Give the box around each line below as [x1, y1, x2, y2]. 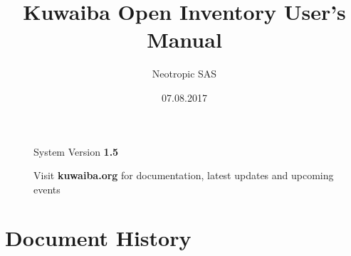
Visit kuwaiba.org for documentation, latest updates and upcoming [33, 168, 334, 183]
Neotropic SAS [152, 66, 217, 81]
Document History [5, 223, 192, 252]
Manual [147, 25, 222, 54]
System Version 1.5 [33, 144, 119, 159]
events [33, 181, 61, 196]
